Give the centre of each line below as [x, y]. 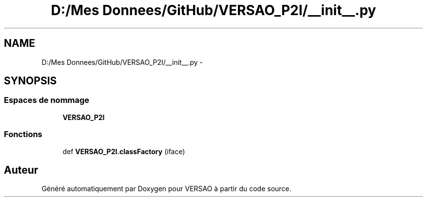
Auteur [21, 170]
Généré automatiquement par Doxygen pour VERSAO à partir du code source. [166, 189]
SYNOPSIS [30, 81]
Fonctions [23, 134]
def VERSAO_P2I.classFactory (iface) [124, 151]
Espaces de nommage [47, 100]
